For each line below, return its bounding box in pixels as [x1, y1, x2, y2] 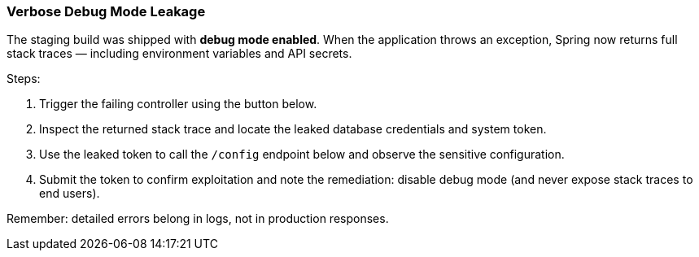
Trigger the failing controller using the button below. [39, 97, 317, 111]
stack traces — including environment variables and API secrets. [7, 46, 352, 61]
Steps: [7, 72, 41, 86]
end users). [39, 186, 100, 201]
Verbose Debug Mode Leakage [7, 3, 206, 20]
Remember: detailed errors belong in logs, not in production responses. [7, 211, 389, 226]
